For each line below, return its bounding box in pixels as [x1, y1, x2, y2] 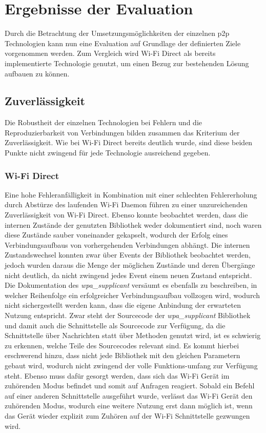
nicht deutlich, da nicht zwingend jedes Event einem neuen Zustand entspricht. [5, 269, 252, 280]
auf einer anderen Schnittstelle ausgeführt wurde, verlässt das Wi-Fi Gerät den [5, 390, 253, 401]
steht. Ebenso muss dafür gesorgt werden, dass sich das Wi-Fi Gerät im [5, 370, 230, 381]
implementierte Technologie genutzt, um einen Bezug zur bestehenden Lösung [5, 57, 249, 68]
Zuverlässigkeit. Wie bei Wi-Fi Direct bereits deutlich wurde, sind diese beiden [5, 137, 253, 148]
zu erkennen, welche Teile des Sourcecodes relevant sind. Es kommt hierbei [5, 340, 239, 350]
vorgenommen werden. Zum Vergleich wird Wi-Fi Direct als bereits [5, 48, 216, 58]
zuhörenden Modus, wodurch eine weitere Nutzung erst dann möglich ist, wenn [5, 400, 253, 411]
